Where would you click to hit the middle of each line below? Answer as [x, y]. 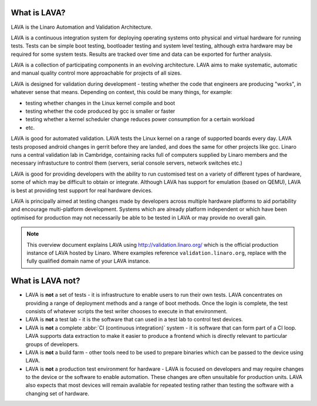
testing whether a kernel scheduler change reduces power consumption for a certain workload [140, 119]
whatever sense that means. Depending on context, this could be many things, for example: [122, 92]
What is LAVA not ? [45, 281]
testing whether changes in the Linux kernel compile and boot [100, 103]
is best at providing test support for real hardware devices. [82, 190]
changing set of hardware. [58, 393]
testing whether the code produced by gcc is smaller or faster [100, 111]
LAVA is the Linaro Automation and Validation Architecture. [82, 27]
